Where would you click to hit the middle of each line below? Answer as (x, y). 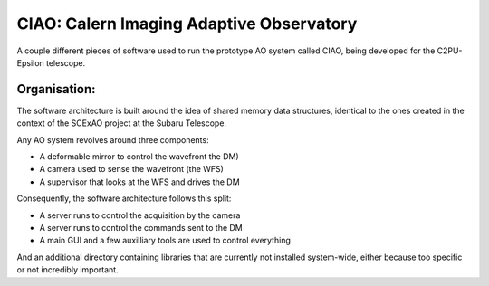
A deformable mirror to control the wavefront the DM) (139, 157)
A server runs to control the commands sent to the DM (141, 227)
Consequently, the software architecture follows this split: (124, 198)
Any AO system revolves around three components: (113, 139)
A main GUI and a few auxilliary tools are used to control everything (165, 241)
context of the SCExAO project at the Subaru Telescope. (121, 123)
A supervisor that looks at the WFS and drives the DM (139, 182)
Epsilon (30, 62)
